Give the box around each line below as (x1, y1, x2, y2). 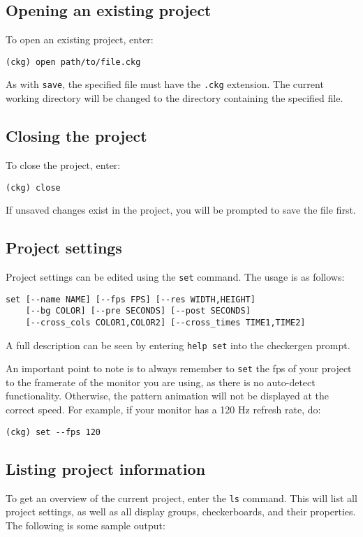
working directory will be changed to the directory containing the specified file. (6, 91, 343, 105)
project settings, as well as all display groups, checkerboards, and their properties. (6, 504, 356, 519)
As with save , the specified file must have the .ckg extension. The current (6, 77, 324, 91)
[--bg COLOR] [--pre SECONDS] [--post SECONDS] (25, 306, 251, 316)
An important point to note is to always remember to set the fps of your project (6, 361, 352, 376)
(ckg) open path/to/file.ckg (6, 57, 141, 67)
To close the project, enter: (6, 157, 121, 172)
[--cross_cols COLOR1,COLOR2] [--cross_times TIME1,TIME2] (25, 317, 306, 328)
